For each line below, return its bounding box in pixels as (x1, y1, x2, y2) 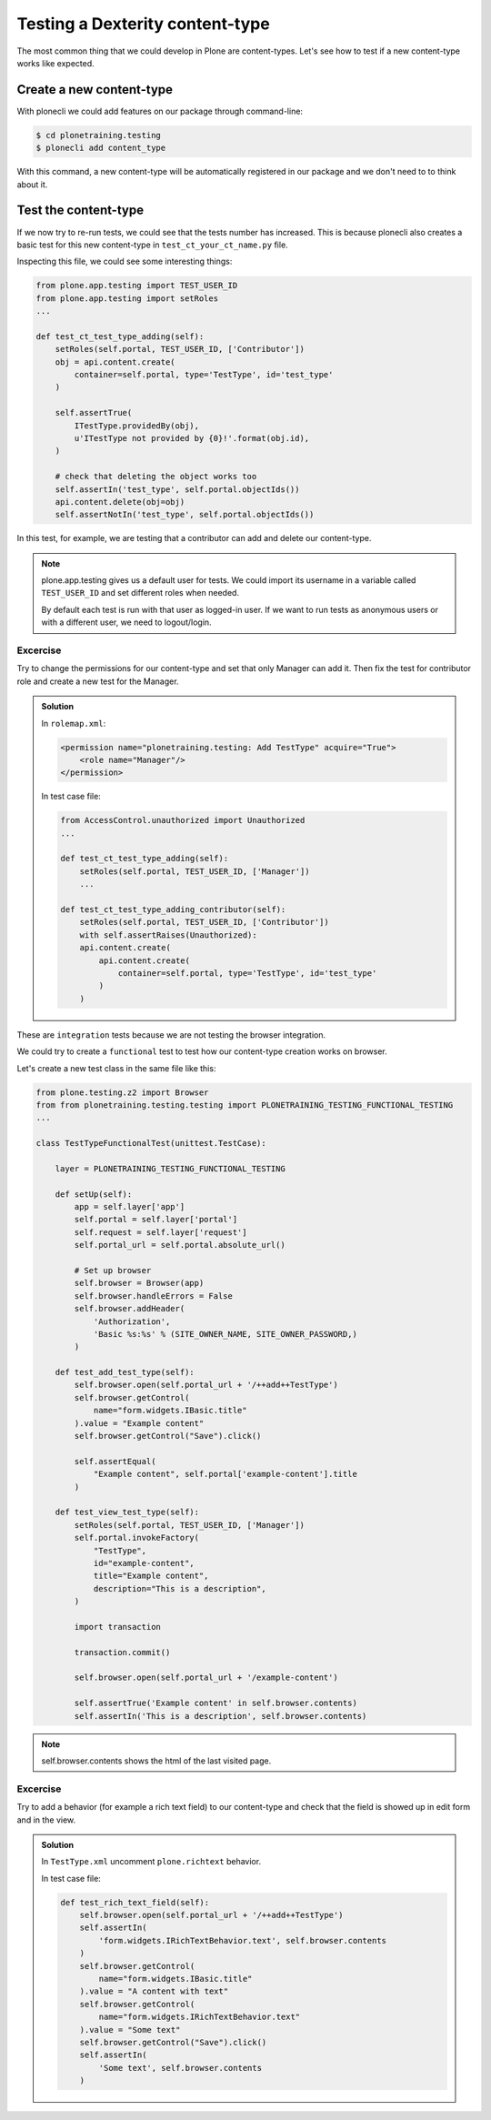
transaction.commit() (74, 1647, 171, 1657)
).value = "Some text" (79, 2025, 181, 2035)
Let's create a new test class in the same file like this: (16, 1062, 216, 1073)
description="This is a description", (93, 1583, 267, 1593)
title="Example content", (93, 1571, 209, 1582)
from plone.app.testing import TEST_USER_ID (35, 280, 238, 291)
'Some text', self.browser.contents (98, 2063, 263, 2073)
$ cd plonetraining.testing (35, 130, 161, 140)
